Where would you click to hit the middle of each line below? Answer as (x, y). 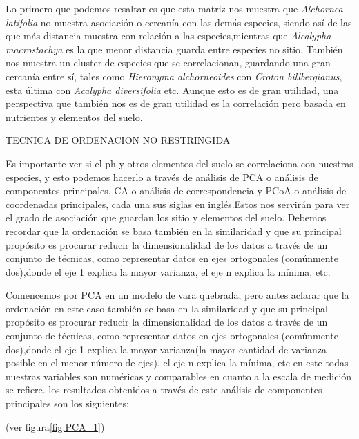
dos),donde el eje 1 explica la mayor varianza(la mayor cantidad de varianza (166, 349)
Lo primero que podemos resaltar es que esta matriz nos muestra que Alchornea (174, 8)
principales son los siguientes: (67, 403)
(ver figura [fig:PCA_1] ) (55, 426)
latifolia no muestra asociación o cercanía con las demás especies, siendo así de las (179, 22)
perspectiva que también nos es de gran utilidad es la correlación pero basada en (176, 103)
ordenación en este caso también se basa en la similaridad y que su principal (167, 308)
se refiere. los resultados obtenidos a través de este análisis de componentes (164, 390)
